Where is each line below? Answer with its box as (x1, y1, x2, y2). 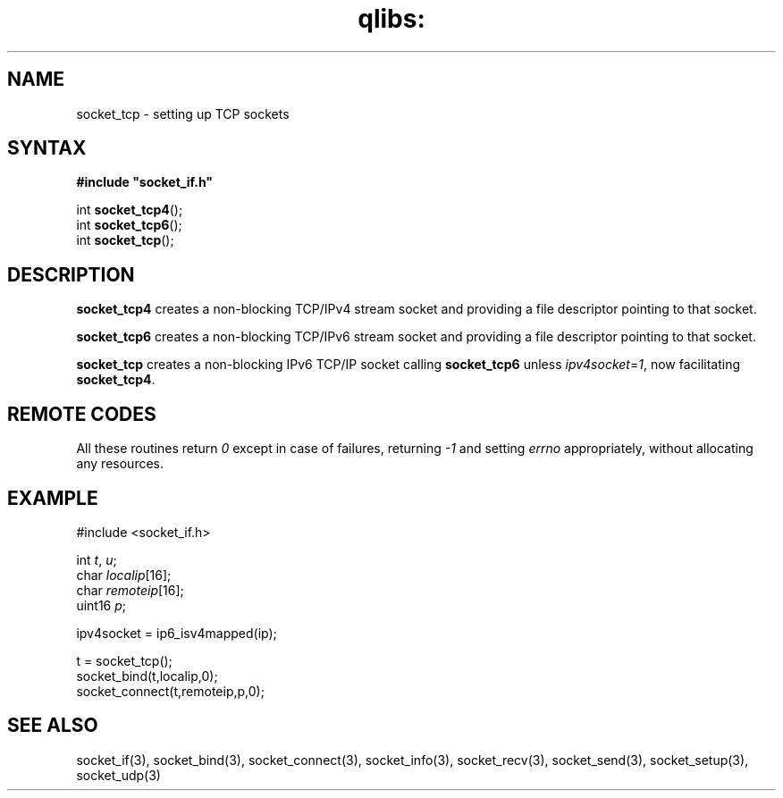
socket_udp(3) (76, 767, 161, 783)
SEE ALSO (7, 714, 98, 737)
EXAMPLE (7, 486, 98, 509)
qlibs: (358, 4, 425, 34)
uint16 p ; (76, 597, 127, 613)
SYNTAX (7, 137, 87, 160)
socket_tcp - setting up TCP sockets (76, 105, 290, 122)
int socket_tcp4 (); (76, 202, 183, 218)
